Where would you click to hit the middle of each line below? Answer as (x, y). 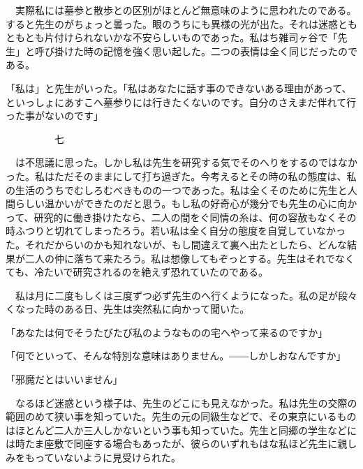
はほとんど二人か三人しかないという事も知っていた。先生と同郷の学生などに (181, 430)
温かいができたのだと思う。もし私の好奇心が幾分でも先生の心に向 (196, 203)
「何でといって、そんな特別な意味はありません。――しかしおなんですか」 (176, 356)
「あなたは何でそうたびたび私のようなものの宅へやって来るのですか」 (167, 332)
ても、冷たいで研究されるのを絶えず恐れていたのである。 (137, 272)
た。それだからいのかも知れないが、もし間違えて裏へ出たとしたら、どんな (177, 244)
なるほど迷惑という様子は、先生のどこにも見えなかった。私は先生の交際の (186, 402)
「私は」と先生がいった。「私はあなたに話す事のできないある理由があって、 (179, 88)
